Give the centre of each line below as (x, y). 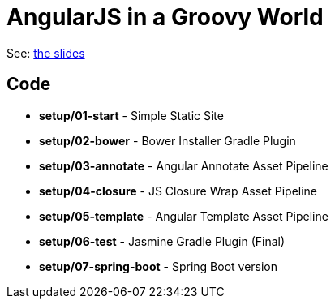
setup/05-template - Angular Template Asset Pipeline (184, 216)
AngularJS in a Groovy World (165, 17)
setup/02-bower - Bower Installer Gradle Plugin (167, 140)
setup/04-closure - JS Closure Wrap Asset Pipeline (178, 191)
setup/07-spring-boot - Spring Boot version (159, 266)
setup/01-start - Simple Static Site (131, 115)
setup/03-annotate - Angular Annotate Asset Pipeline (184, 165)
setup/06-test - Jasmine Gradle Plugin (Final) (162, 241)
